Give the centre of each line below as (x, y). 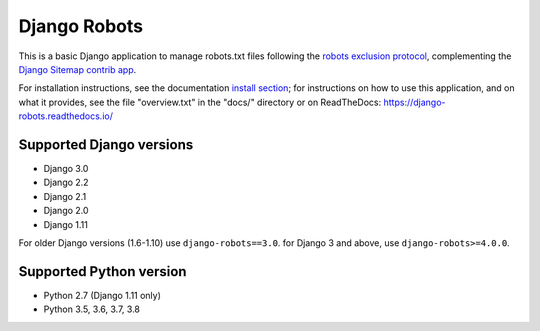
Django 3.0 (66, 169)
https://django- (414, 102)
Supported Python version (102, 271)
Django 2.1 (65, 196)
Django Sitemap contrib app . (77, 69)
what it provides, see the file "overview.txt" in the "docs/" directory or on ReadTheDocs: (200, 102)
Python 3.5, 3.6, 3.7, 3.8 (91, 309)
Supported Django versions (106, 144)
